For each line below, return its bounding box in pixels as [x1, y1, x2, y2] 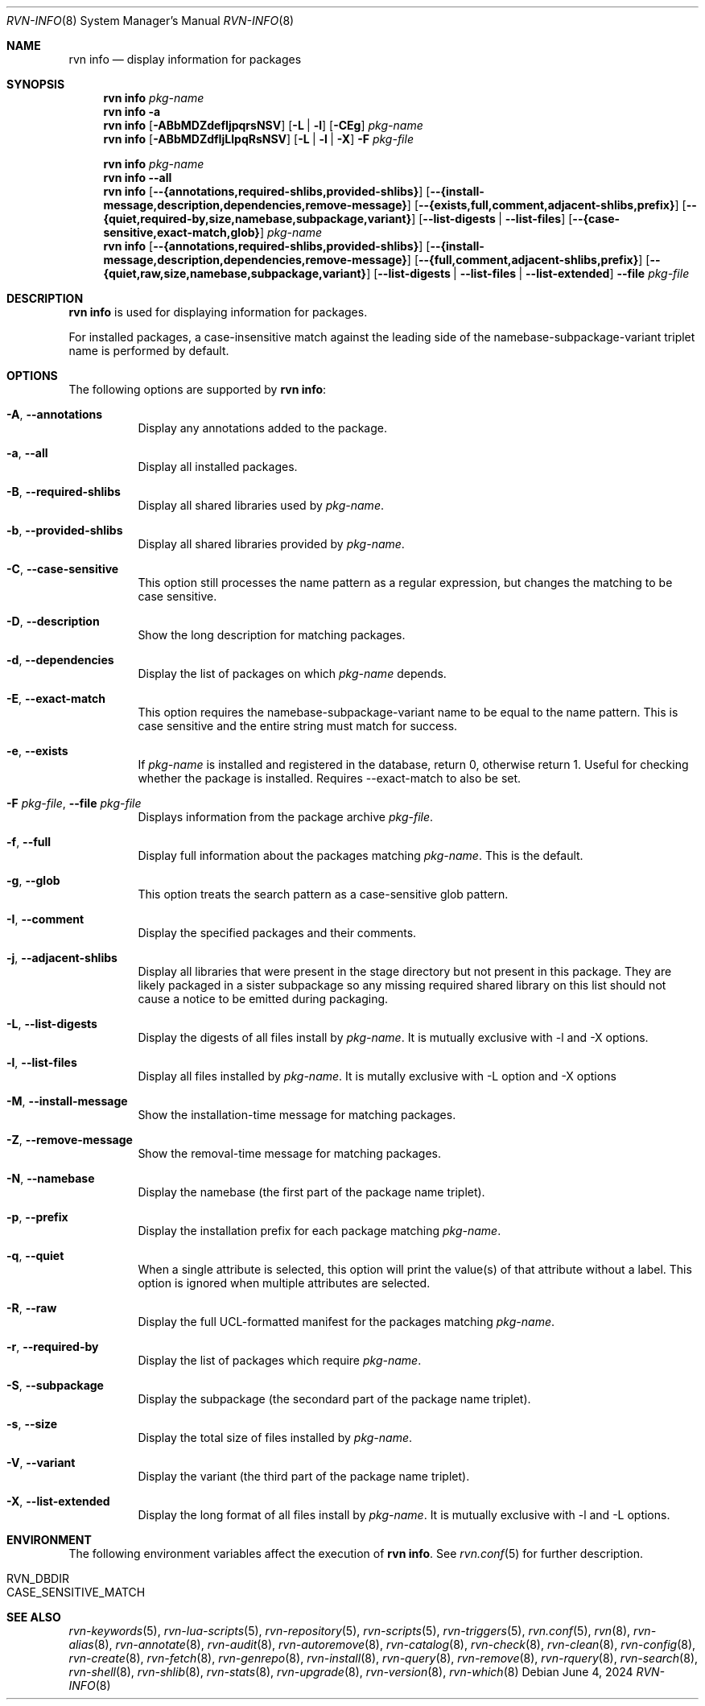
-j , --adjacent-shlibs [6, 951, 117, 965]
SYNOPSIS [6, 77, 65, 91]
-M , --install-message [6, 1094, 128, 1108]
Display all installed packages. [138, 460, 298, 473]
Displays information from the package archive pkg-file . [138, 810, 434, 824]
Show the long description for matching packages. [138, 628, 406, 642]
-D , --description [6, 614, 100, 628]
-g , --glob [6, 874, 60, 887]
